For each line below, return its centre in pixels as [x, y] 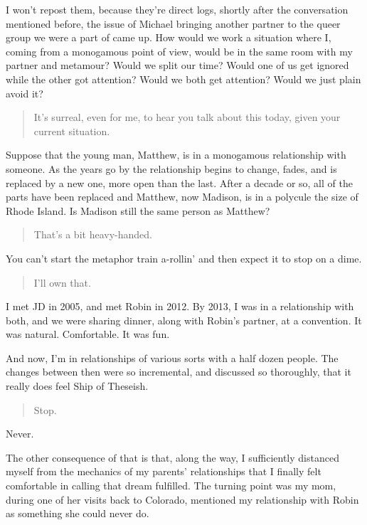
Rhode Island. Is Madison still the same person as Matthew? [138, 210]
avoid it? [25, 93]
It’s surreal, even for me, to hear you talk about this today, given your [187, 117]
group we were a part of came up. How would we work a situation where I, [169, 37]
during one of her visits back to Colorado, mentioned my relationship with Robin [182, 499]
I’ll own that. [62, 282]
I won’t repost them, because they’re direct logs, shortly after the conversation [177, 9]
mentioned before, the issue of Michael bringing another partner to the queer [173, 23]
